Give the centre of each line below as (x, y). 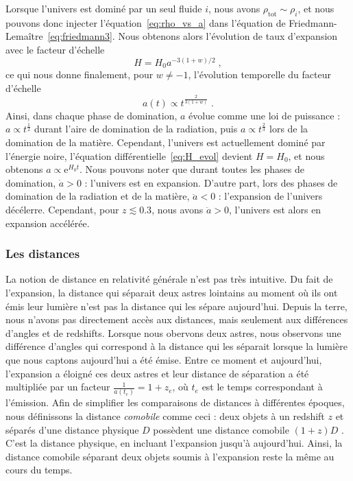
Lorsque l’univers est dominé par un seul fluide (104, 8)
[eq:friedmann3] (80, 36)
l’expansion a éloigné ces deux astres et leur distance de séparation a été (157, 373)
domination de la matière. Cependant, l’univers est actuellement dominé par (166, 142)
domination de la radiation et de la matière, (98, 196)
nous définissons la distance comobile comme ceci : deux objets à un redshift (165, 416)
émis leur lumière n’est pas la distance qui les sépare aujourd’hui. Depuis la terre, (176, 306)
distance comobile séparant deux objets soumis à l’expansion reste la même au (170, 456)
